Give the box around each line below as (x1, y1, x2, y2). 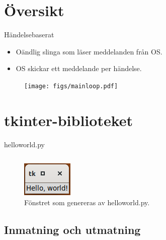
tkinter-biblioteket (4, 109, 133, 130)
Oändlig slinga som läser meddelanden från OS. (16, 46, 162, 56)
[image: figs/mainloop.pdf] (24, 82, 118, 90)
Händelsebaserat (4, 29, 54, 40)
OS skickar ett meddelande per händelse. (16, 63, 142, 74)
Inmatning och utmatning (4, 221, 141, 237)
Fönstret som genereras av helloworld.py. (24, 197, 150, 207)
